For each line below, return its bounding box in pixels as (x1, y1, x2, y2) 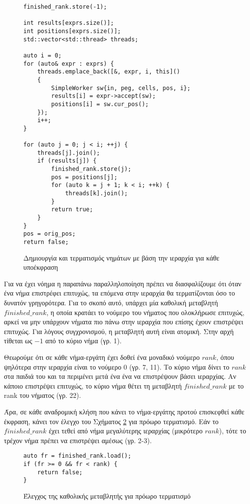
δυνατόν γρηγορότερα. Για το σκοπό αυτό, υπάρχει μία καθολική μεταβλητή (4, 298, 218, 308)
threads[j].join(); (37, 149, 100, 156)
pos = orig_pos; (23, 230, 76, 238)
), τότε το (219, 426, 246, 436)
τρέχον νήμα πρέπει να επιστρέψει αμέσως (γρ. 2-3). (4, 435, 152, 445)
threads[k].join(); (65, 190, 128, 197)
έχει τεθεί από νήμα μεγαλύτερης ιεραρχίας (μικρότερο (49, 426, 203, 436)
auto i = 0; (23, 52, 62, 59)
